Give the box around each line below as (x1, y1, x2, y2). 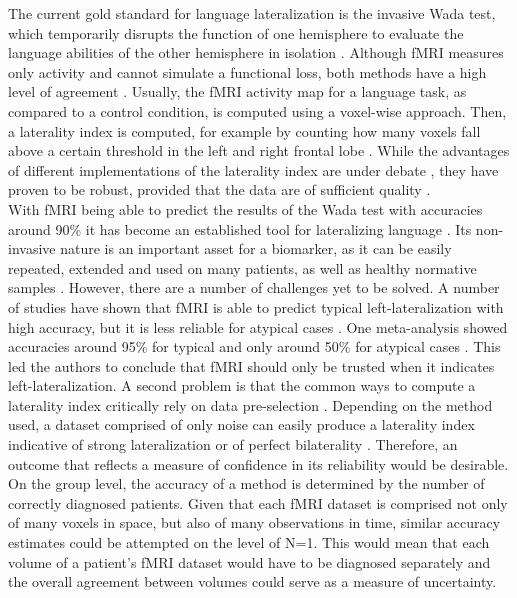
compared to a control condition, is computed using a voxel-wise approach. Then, (8, 100, 507, 121)
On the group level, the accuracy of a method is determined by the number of (8, 473, 485, 494)
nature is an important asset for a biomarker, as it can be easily (60, 238, 452, 259)
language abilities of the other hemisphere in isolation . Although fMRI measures (8, 42, 504, 63)
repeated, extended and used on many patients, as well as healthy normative (8, 257, 477, 278)
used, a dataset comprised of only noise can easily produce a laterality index (8, 414, 475, 435)
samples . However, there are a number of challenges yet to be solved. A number (8, 277, 500, 298)
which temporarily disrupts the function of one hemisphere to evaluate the (8, 22, 464, 43)
